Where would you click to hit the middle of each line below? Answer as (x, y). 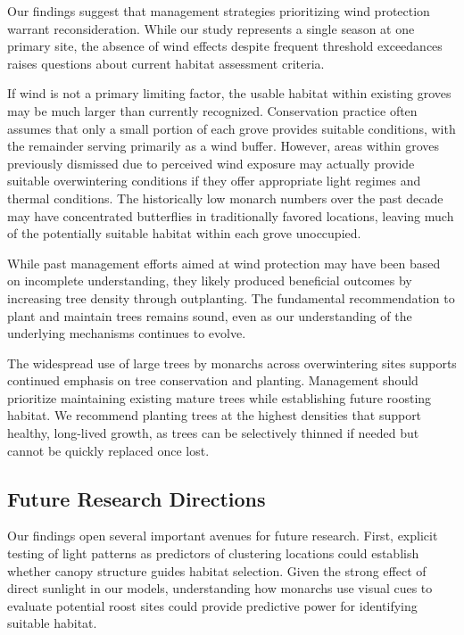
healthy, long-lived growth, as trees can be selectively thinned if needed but (213, 433)
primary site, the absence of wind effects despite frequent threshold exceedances (225, 46)
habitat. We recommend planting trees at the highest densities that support (215, 415)
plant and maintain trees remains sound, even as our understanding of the (210, 315)
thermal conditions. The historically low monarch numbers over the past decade (225, 198)
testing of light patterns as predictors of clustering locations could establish (213, 553)
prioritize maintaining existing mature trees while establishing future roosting (220, 397)
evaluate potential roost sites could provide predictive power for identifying (212, 605)
